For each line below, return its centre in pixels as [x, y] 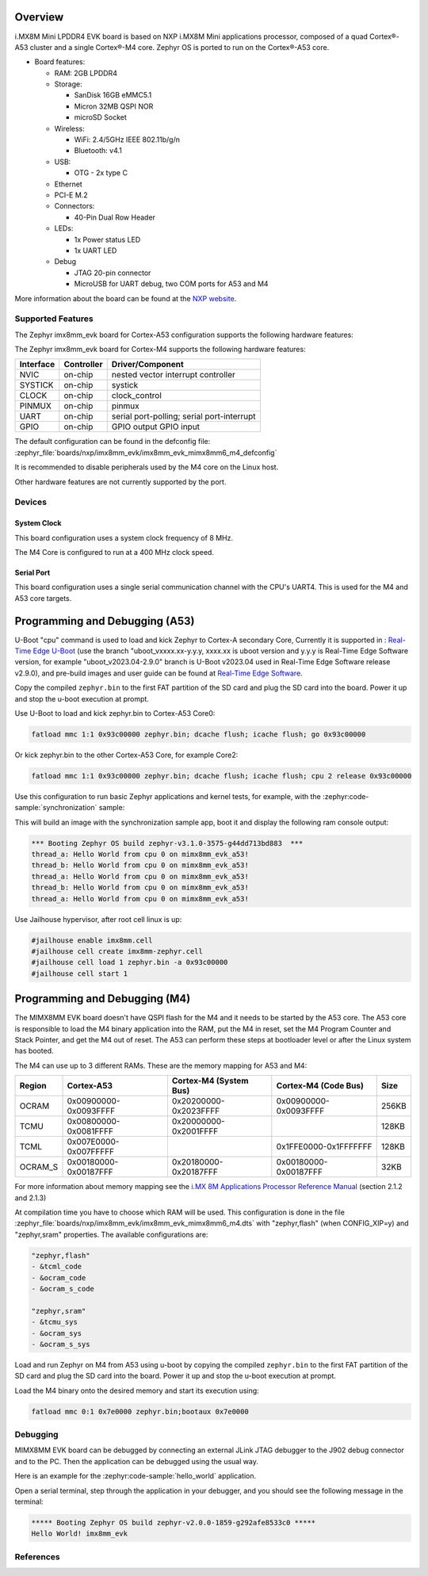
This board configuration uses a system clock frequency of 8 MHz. [124, 537]
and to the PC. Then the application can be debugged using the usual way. [137, 1461]
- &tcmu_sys [55, 1322]
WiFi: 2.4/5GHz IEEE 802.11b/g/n [127, 140]
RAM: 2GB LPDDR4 [86, 73]
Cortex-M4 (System [210, 1081]
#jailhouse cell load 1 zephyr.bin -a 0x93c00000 [130, 962]
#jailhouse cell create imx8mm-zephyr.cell [117, 951]
